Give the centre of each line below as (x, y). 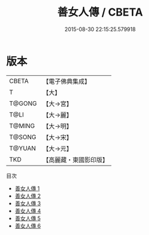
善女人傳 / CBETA (100, 12)
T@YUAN (23, 148)
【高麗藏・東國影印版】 (75, 160)
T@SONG (23, 137)
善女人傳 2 (28, 196)
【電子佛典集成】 (66, 81)
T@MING (22, 126)
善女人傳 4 (28, 210)
